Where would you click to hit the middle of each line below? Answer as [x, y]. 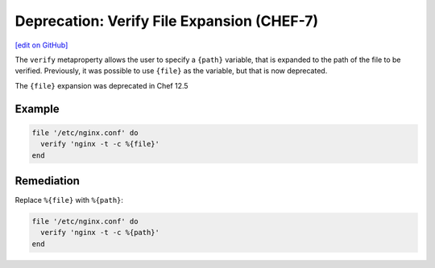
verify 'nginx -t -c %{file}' [100, 144]
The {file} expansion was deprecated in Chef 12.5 [101, 85]
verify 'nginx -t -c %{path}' [100, 233]
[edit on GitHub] [41, 45]
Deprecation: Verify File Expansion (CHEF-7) [167, 21]
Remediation [48, 181]
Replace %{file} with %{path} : [69, 200]
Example [37, 109]
